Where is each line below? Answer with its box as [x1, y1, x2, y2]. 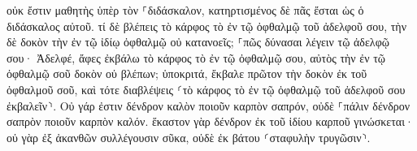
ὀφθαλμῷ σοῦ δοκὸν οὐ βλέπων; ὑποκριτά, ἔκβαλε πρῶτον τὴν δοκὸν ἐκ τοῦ [7, 65, 367, 82]
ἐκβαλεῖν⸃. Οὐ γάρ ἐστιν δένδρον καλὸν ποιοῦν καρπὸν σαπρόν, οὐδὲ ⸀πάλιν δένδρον [7, 97, 410, 114]
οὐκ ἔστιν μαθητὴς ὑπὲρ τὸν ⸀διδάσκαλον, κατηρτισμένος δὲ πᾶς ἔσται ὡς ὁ [7, 2, 364, 18]
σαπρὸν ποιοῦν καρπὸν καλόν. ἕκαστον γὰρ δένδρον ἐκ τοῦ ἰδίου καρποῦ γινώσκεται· [7, 113, 414, 130]
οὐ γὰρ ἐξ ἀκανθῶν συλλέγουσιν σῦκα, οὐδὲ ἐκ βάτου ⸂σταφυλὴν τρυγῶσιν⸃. [7, 128, 371, 145]
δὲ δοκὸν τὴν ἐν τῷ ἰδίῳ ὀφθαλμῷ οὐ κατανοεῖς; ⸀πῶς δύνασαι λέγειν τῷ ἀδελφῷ [7, 33, 389, 50]
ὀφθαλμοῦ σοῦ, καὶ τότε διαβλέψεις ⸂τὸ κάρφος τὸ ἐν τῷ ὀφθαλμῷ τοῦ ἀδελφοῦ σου [7, 80, 406, 97]
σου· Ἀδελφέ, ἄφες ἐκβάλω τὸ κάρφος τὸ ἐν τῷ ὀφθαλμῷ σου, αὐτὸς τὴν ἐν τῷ [7, 49, 386, 66]
